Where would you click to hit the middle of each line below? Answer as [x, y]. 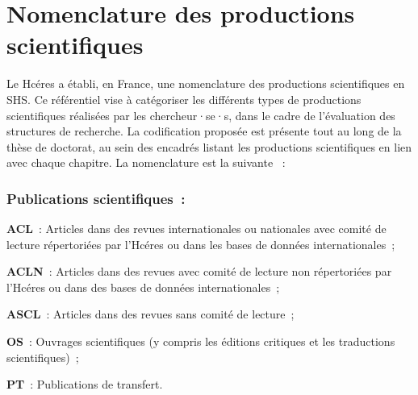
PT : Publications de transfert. [85, 384]
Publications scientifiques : [96, 198]
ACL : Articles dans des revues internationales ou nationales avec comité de [196, 229]
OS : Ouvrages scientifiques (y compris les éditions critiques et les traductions [201, 341]
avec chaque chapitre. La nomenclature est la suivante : [146, 162]
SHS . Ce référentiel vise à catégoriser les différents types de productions [184, 99]
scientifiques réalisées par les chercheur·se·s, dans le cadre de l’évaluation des [201, 115]
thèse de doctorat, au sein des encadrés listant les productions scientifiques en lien [209, 146]
